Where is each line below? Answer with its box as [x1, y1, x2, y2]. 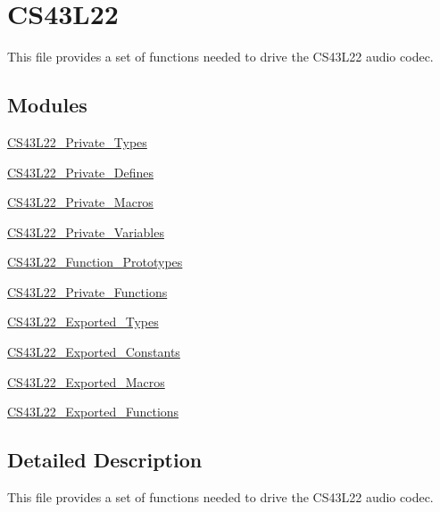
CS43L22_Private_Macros [7, 193, 154, 211]
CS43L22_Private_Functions [7, 282, 168, 301]
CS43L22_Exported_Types [7, 312, 159, 331]
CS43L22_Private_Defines [7, 162, 154, 181]
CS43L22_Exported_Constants [7, 343, 180, 361]
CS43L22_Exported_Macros [7, 372, 165, 391]
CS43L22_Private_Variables [7, 222, 164, 241]
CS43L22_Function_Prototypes [7, 252, 183, 271]
